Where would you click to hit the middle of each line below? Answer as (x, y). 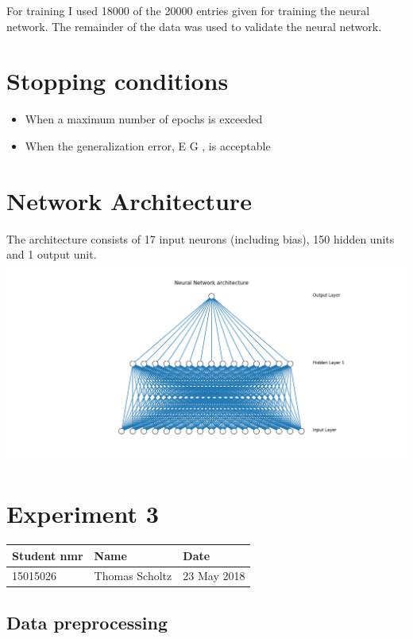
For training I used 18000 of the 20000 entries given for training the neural (188, 10)
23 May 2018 (214, 576)
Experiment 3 (83, 514)
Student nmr (48, 555)
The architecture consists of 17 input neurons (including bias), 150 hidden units (201, 238)
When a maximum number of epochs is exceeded (144, 119)
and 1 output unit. (52, 254)
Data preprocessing (87, 622)
